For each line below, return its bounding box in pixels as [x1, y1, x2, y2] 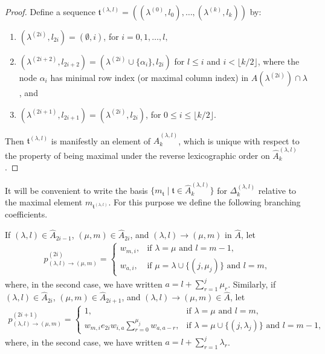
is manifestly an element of [51, 134, 151, 147]
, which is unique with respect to [178, 134, 300, 147]
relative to [258, 184, 297, 196]
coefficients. [5, 208, 48, 220]
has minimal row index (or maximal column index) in [50, 71, 249, 83]
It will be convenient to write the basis [5, 184, 148, 196]
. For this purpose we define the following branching [108, 195, 301, 208]
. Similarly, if [228, 277, 276, 290]
